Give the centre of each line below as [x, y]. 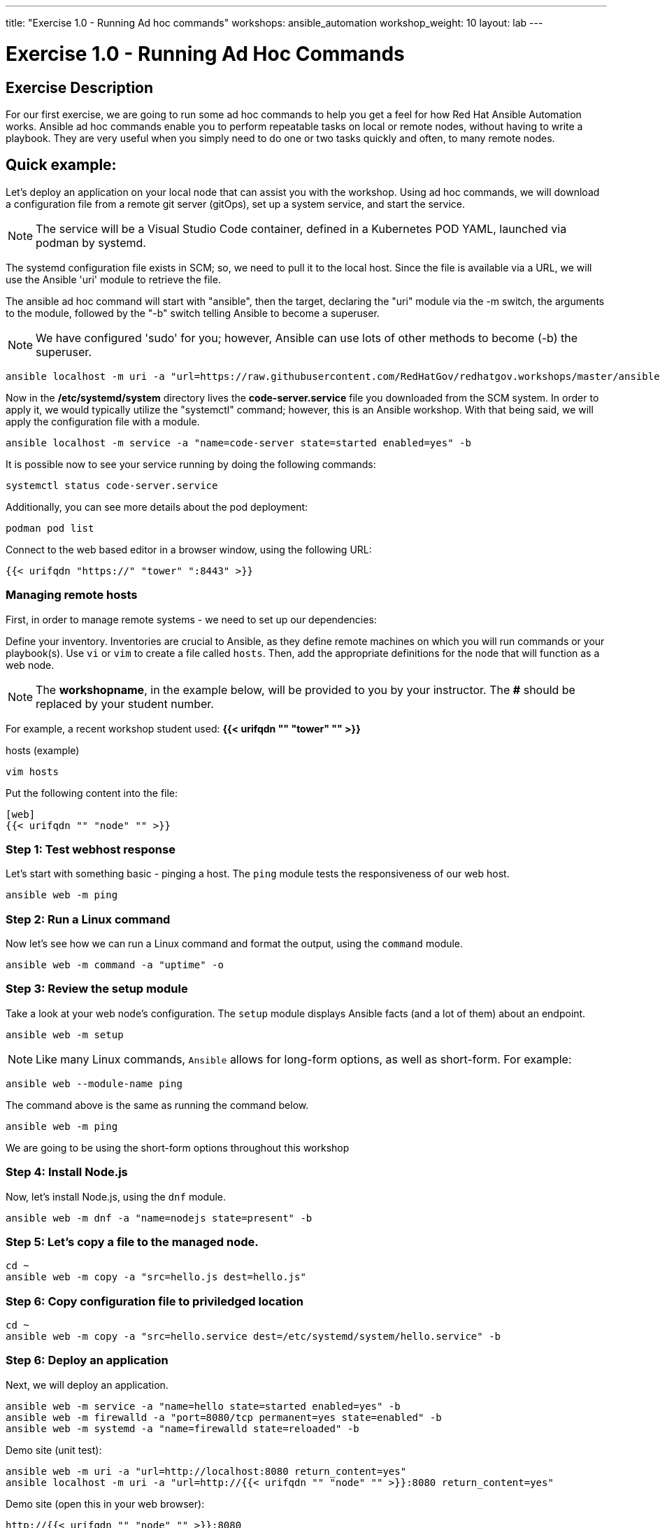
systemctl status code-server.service [112, 485]
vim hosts [32, 771]
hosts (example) [43, 750]
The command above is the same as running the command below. [157, 1105]
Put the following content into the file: [92, 793]
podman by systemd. [91, 242]
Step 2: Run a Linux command [88, 919]
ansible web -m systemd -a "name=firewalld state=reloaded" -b [182, 1428]
